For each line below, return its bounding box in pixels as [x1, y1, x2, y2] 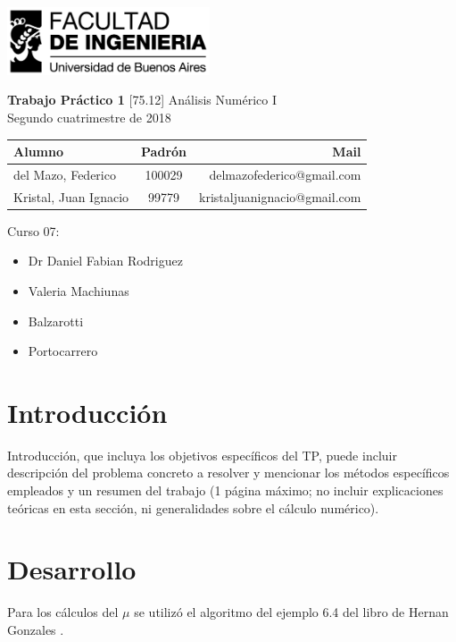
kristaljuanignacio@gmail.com [199, 187, 361, 206]
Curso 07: [7, 221, 60, 240]
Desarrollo [7, 551, 137, 587]
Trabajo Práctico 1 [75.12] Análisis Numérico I [7, 90, 277, 109]
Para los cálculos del [7, 603, 119, 621]
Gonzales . [7, 620, 64, 638]
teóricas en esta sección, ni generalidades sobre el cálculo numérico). [7, 498, 379, 517]
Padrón [141, 142, 187, 161]
